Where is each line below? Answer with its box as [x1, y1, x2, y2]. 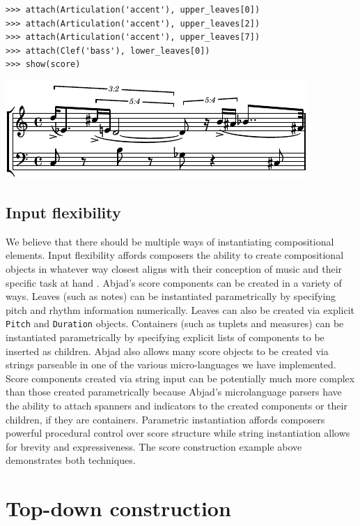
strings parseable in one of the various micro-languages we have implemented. [6, 357, 336, 372]
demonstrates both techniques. [6, 453, 136, 467]
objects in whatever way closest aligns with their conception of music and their [6, 261, 343, 276]
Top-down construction [6, 494, 231, 523]
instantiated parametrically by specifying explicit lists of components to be [6, 329, 324, 344]
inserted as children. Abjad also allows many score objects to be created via [6, 343, 329, 358]
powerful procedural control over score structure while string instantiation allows [6, 426, 350, 440]
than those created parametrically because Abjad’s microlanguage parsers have [6, 384, 342, 399]
